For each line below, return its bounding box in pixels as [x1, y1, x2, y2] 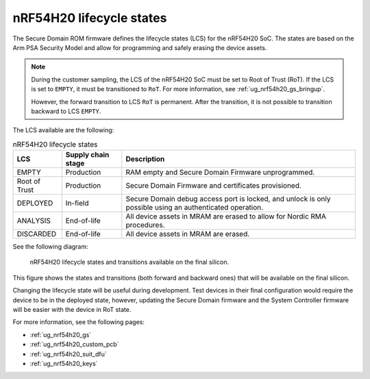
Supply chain [65, 150, 110, 160]
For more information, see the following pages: [12, 318, 145, 326]
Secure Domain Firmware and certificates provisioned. [125, 181, 301, 191]
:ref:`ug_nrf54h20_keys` [29, 359, 98, 367]
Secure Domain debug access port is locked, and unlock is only [125, 194, 331, 204]
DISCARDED [16, 230, 57, 239]
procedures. [125, 220, 165, 230]
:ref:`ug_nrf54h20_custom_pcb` [29, 340, 119, 349]
